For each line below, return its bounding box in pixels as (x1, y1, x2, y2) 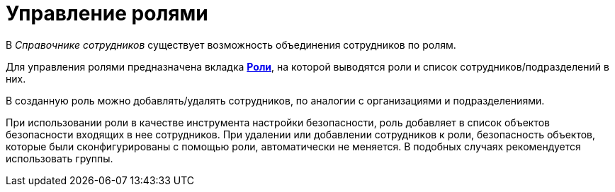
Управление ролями (6, 1, 208, 25)
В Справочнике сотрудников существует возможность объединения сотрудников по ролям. (6, 38, 456, 51)
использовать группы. (6, 152, 113, 164)
